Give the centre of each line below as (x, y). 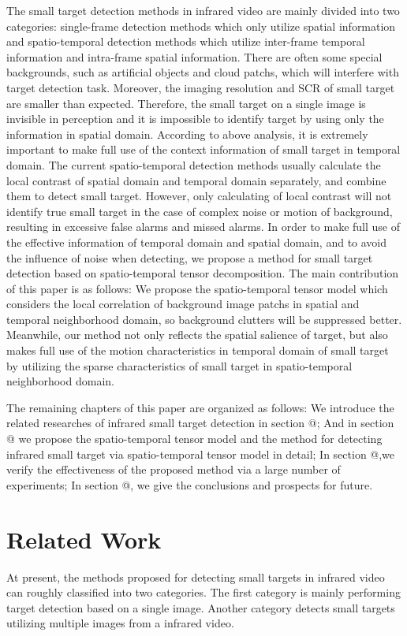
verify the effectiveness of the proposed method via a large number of (174, 469)
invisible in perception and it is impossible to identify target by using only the (195, 119)
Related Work (84, 539)
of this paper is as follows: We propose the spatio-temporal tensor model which (197, 288)
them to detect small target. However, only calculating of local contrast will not (199, 196)
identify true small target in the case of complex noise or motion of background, (200, 211)
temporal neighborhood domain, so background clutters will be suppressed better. (204, 319)
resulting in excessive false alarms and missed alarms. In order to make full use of (203, 227)
